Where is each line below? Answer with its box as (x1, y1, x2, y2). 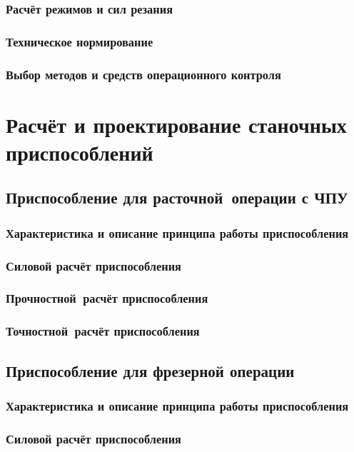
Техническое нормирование (6, 32, 153, 50)
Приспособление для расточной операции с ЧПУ (6, 186, 348, 209)
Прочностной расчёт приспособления (6, 289, 208, 307)
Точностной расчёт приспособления (6, 322, 200, 340)
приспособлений (6, 137, 153, 166)
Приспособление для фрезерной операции (6, 359, 295, 381)
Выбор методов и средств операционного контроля (6, 65, 281, 83)
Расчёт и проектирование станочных (6, 109, 347, 139)
